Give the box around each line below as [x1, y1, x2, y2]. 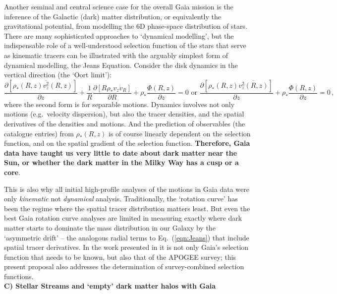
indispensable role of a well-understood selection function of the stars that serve [4, 40, 246, 51]
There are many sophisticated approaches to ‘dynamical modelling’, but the [4, 30, 234, 41]
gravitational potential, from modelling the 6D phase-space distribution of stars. [4, 21, 247, 31]
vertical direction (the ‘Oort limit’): [4, 69, 112, 80]
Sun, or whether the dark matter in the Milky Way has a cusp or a [4, 157, 239, 168]
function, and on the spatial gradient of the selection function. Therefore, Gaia [4, 138, 250, 148]
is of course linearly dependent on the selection [109, 128, 251, 138]
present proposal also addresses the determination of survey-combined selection [4, 261, 244, 272]
